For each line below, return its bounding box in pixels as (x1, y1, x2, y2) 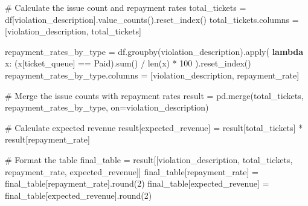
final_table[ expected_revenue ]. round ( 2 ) (5, 188, 152, 201)
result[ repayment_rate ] (5, 133, 90, 146)
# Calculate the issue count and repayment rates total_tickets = (5, 1, 246, 13)
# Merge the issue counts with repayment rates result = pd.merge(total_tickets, (5, 89, 304, 101)
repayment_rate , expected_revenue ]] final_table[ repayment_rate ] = (5, 165, 258, 178)
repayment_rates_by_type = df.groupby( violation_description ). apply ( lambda (5, 45, 304, 57)
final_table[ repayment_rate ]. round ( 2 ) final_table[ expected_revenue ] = (5, 177, 269, 190)
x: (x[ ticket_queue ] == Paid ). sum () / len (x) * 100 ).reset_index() (5, 57, 251, 69)
